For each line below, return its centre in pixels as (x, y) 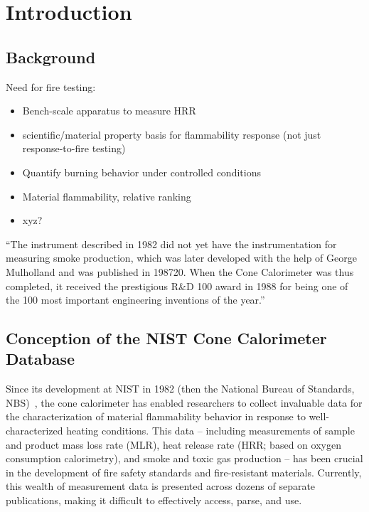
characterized (34, 431)
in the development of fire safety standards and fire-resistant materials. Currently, (184, 472)
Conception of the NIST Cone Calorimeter (166, 338)
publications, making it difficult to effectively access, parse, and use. (154, 500)
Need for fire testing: (51, 86)
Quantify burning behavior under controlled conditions (141, 172)
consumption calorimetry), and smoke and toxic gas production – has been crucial (184, 458)
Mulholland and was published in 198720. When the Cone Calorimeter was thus (180, 271)
